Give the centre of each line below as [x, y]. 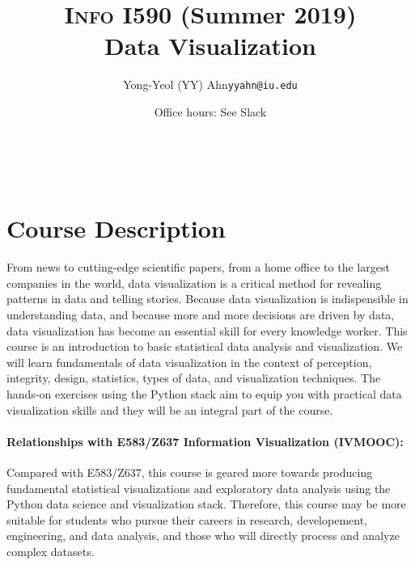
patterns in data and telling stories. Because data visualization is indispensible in [207, 299]
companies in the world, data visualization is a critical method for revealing [194, 282]
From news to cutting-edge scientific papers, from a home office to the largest [198, 267]
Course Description [116, 228]
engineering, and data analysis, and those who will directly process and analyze [203, 535]
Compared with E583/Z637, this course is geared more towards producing [190, 472]
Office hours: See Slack [210, 111]
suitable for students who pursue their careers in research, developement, [187, 519]
